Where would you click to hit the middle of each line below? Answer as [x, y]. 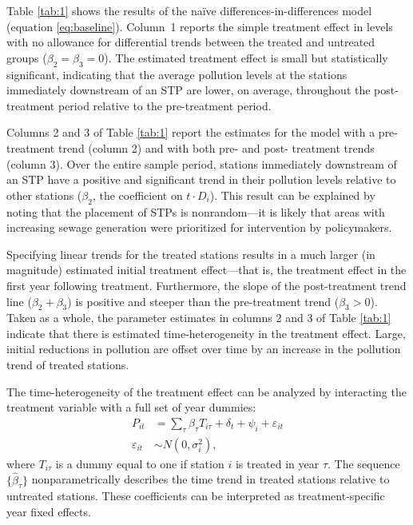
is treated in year [277, 463]
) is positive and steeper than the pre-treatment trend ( [203, 301]
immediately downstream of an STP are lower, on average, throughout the [189, 90]
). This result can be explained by [292, 195]
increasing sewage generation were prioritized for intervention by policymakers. [199, 227]
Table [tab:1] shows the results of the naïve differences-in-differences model [189, 10]
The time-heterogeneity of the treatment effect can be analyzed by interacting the [206, 391]
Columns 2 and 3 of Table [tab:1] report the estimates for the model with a [191, 132]
